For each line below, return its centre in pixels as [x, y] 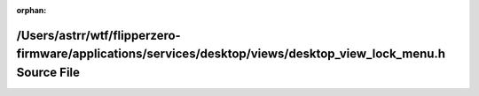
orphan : [31, 10]
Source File [48, 72]
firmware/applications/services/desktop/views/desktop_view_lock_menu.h [231, 54]
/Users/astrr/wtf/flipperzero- [98, 35]
